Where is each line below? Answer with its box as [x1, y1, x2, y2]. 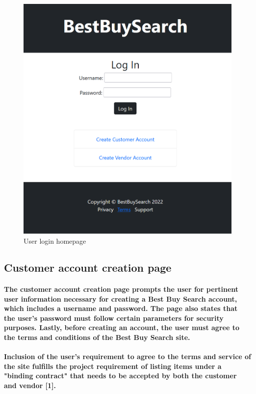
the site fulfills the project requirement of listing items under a [4, 361, 222, 371]
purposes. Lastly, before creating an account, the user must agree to [4, 322, 239, 333]
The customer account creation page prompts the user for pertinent [4, 283, 239, 294]
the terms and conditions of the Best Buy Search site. [4, 332, 190, 342]
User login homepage [24, 235, 86, 246]
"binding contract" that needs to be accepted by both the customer [4, 370, 237, 381]
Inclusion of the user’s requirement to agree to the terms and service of [4, 351, 251, 362]
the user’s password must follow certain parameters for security [4, 312, 224, 323]
